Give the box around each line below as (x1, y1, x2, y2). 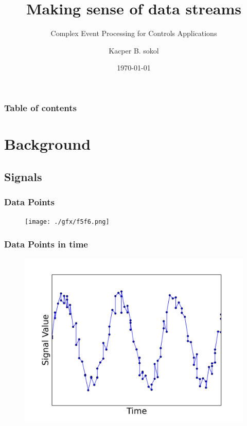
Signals (4, 168, 42, 184)
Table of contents (4, 101, 77, 114)
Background (4, 133, 91, 154)
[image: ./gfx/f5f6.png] (25, 218, 110, 226)
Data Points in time (4, 237, 88, 250)
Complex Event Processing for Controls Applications (50, 28, 217, 39)
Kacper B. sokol (109, 45, 159, 56)
